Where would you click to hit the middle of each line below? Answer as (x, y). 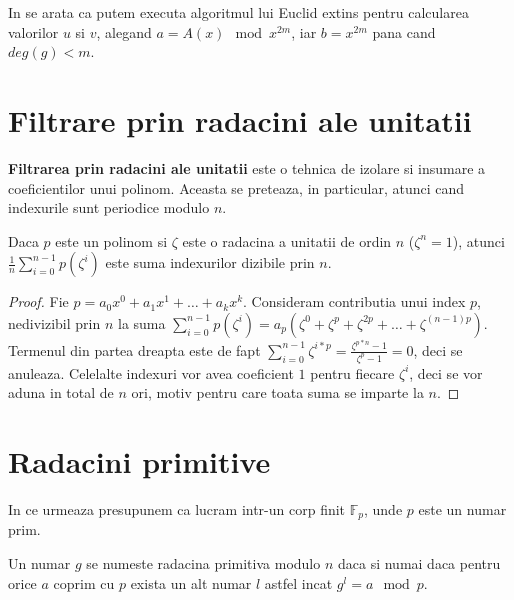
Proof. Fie (38, 301)
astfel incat (298, 582)
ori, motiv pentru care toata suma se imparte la (277, 392)
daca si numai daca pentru (419, 562)
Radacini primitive (139, 461)
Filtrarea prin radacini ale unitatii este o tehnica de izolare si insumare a (247, 167)
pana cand (404, 31)
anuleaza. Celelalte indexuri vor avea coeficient (151, 372)
